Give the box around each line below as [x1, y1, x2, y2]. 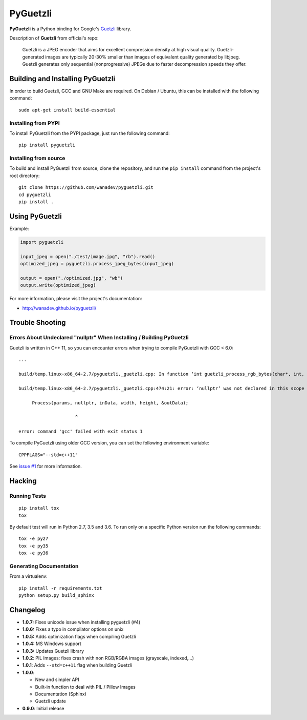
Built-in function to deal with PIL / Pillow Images [35, 684, 136, 690]
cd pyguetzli [18, 191, 51, 198]
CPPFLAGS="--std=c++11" [18, 452, 78, 458]
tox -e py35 [18, 543, 49, 549]
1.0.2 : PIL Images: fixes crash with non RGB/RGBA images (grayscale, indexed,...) [22, 655, 194, 661]
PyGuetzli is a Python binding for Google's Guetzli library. [9, 26, 131, 32]
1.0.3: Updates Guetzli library [22, 648, 84, 654]
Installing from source [9, 154, 65, 162]
